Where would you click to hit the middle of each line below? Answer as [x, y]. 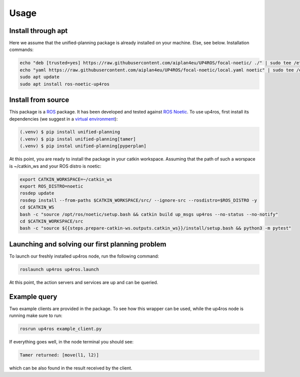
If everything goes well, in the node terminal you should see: [71, 342]
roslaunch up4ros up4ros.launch [59, 269]
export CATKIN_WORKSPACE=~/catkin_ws [66, 179]
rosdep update [37, 193]
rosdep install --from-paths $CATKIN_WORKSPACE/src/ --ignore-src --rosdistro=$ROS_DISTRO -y [138, 200]
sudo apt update [40, 77]
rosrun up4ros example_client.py [61, 329]
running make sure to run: [36, 315]
